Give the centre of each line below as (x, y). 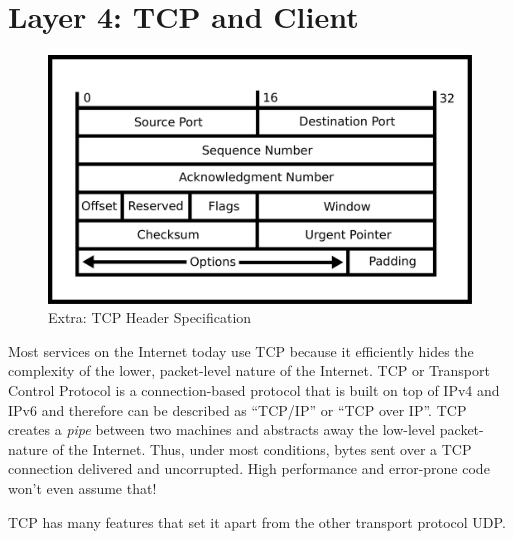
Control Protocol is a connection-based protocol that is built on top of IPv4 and (254, 389)
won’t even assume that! (82, 487)
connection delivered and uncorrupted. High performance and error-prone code (249, 468)
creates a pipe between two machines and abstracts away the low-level (222, 429)
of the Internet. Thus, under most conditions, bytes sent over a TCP (262, 448)
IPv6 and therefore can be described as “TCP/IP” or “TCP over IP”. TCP (237, 409)
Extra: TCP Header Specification (150, 317)
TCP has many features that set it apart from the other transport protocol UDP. (257, 521)
